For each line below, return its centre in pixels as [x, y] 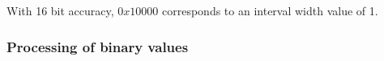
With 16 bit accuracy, [60, 10]
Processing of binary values [98, 46]
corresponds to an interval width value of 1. [270, 10]
